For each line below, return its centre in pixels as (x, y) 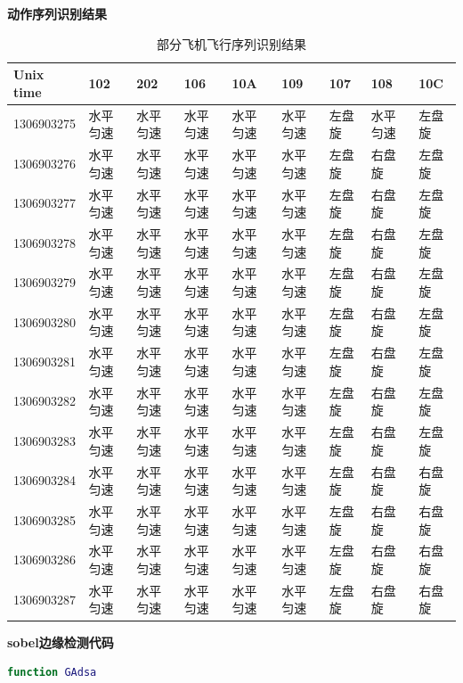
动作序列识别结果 (57, 13)
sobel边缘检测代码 (61, 642)
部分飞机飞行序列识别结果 (231, 43)
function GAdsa (52, 673)
